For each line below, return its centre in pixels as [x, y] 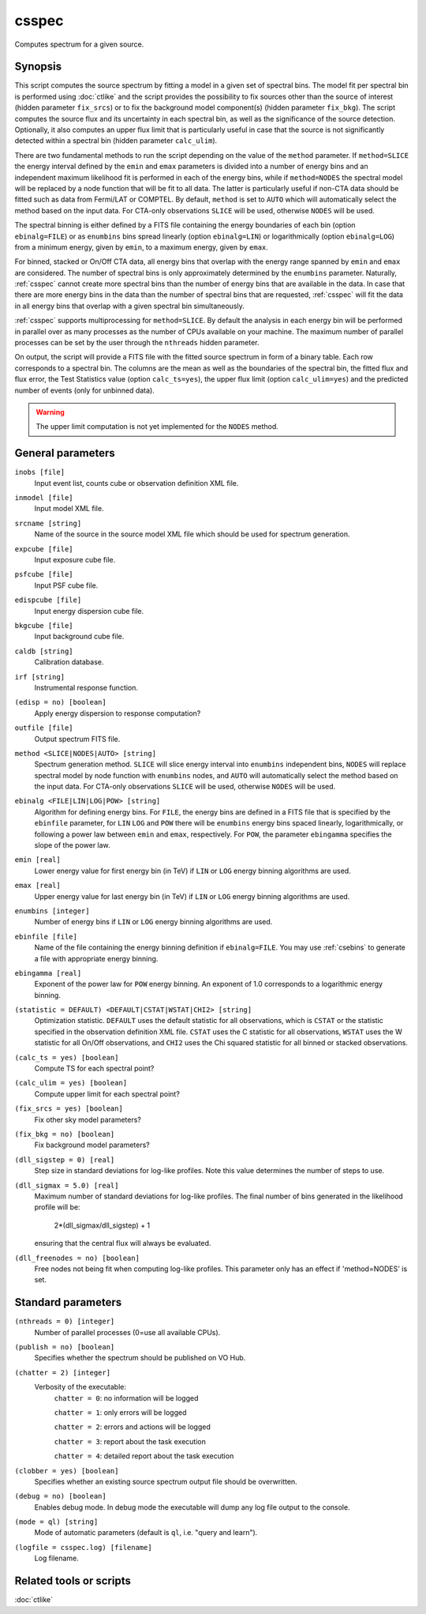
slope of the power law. [72, 845]
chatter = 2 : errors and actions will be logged [132, 1427]
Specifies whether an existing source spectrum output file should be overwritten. [166, 1481]
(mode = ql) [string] [56, 1522]
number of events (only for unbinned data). [85, 390]
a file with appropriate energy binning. [96, 958]
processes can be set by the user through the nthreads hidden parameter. [137, 343]
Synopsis [38, 67]
